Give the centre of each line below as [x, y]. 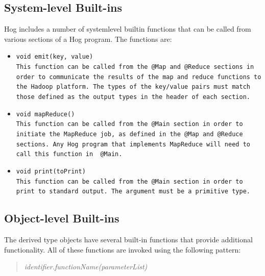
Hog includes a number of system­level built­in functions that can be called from [128, 29]
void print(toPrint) [51, 171]
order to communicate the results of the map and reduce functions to [139, 77]
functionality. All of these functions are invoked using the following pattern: [123, 249]
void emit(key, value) [55, 57]
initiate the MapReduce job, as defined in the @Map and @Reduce [129, 134]
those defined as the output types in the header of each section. [133, 97]
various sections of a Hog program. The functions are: [88, 39]
